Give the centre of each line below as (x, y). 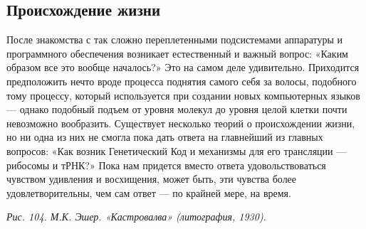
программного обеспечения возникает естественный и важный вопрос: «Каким (177, 53)
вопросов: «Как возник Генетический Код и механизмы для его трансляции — (177, 150)
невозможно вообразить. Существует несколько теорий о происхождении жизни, (181, 123)
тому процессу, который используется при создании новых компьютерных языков (183, 95)
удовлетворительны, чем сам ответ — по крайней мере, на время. (149, 192)
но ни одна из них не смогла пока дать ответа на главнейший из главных (165, 137)
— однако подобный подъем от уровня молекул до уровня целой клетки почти (177, 109)
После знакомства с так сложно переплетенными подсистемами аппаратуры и (174, 39)
